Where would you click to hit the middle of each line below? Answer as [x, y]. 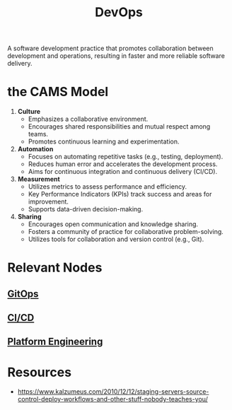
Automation [35, 149]
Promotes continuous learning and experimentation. [104, 141]
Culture [29, 112]
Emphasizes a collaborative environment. [88, 119]
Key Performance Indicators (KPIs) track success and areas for [120, 194]
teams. [38, 134]
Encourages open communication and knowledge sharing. [113, 224]
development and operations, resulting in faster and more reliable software [116, 56]
